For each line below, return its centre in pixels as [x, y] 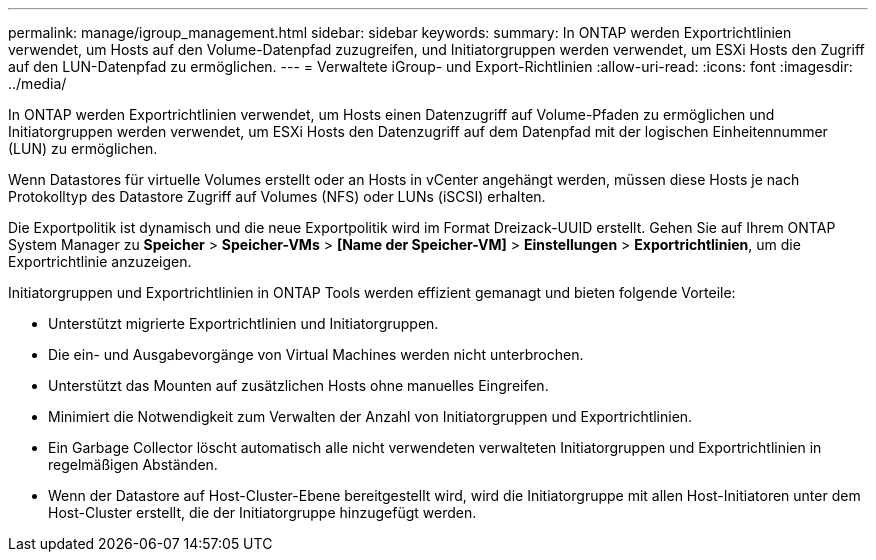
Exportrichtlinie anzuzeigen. [100, 261]
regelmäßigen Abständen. [133, 464]
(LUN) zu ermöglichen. [83, 148]
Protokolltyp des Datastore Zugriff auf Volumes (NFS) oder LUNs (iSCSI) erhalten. [277, 196]
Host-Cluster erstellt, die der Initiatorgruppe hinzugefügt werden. [262, 512]
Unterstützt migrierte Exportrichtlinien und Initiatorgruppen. [243, 323]
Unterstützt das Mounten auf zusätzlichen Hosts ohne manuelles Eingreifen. [298, 385]
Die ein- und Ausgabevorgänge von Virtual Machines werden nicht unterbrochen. [316, 354]
